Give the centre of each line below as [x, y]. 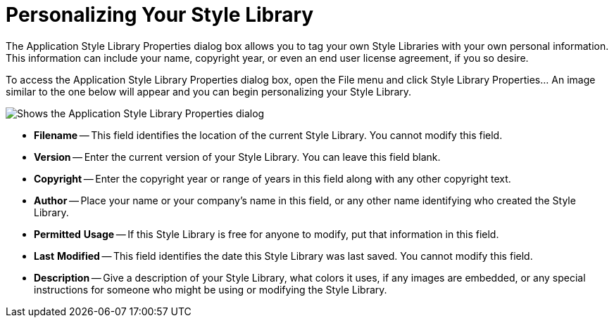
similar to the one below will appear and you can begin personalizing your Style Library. [209, 91]
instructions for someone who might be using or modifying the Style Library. [211, 289]
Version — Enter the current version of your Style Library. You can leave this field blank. [237, 157]
